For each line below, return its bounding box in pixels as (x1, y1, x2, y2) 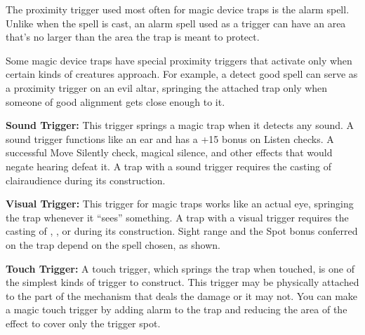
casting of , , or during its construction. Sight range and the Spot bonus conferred (6, 224, 358, 238)
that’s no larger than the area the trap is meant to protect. (6, 29, 260, 44)
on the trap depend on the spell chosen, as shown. (6, 237, 221, 252)
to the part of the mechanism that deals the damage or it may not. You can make (6, 288, 358, 303)
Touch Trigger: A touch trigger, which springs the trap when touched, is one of (6, 261, 354, 275)
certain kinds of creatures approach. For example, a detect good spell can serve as (6, 67, 358, 81)
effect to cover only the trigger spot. (6, 315, 161, 330)
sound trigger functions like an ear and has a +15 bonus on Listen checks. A (6, 131, 334, 146)
